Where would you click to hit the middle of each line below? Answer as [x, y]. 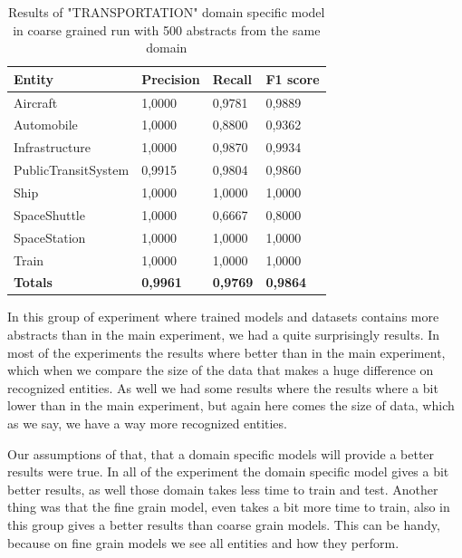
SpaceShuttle [49, 214]
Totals [33, 282]
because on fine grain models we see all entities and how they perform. [203, 542]
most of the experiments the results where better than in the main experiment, [226, 352]
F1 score [293, 78]
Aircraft [36, 102]
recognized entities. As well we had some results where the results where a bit [223, 387]
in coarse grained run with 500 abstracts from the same [167, 29]
